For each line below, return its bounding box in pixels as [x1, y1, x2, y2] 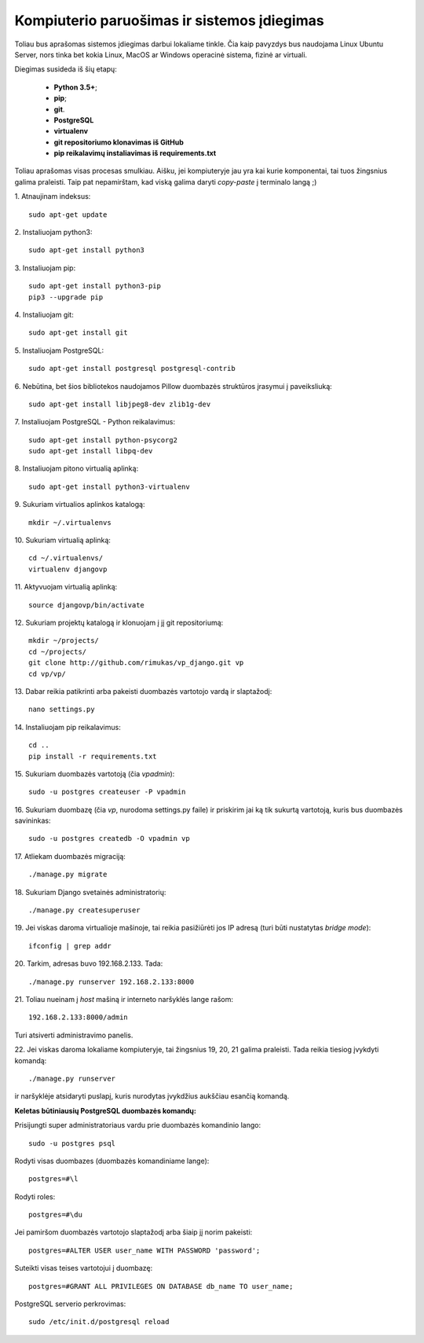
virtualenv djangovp [28, 564, 108, 574]
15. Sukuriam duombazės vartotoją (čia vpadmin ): [14, 769, 175, 778]
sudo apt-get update [28, 210, 108, 219]
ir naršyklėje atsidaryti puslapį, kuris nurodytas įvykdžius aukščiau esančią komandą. [14, 1092, 290, 1101]
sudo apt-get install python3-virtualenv [28, 482, 190, 491]
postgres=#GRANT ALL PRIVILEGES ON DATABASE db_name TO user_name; [28, 1282, 294, 1290]
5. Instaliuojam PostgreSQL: [14, 346, 104, 355]
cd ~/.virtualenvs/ [28, 554, 104, 563]
